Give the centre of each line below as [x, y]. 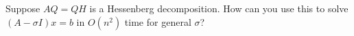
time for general [158, 21]
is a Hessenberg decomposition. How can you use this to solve [219, 8]
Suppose [23, 8]
